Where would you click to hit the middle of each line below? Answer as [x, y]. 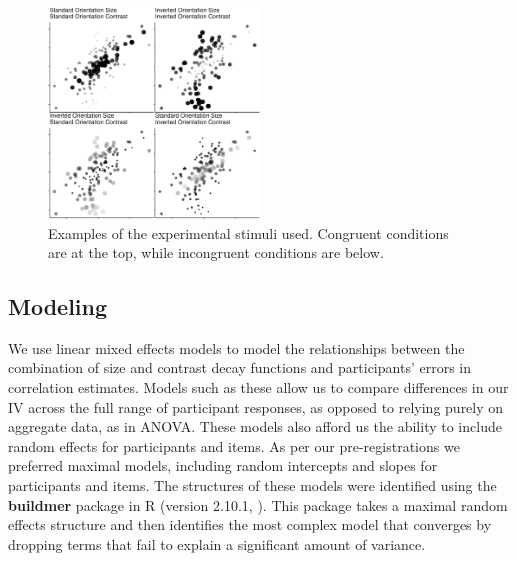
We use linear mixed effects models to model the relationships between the [236, 347]
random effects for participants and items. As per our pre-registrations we [234, 445]
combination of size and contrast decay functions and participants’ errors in [239, 367]
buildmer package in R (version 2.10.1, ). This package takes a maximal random [258, 504]
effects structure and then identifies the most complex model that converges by [250, 524]
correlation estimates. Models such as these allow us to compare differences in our [258, 387]
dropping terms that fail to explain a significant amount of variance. [217, 543]
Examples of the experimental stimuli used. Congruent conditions [248, 232]
